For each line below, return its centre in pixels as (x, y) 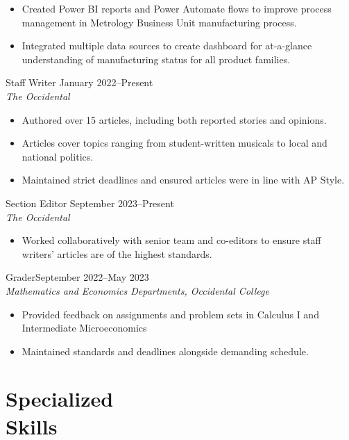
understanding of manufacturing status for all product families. (156, 59)
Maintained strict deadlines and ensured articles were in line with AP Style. (183, 180)
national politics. (58, 156)
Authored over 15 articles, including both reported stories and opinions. (174, 119)
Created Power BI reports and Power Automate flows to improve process (177, 8)
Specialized (60, 399)
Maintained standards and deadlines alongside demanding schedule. (165, 351)
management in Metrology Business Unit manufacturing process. (159, 22)
